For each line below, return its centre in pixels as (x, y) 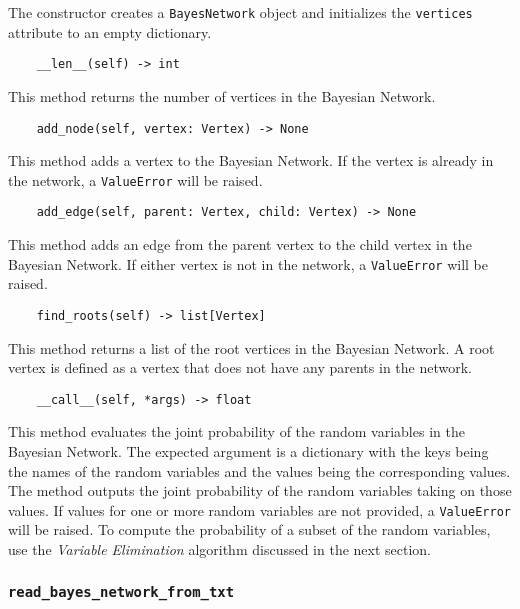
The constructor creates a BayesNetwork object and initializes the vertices (240, 12)
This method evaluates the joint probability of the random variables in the (236, 431)
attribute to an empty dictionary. (110, 31)
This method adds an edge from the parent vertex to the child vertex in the (240, 244)
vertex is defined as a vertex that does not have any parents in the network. (240, 367)
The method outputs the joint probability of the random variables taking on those (260, 490)
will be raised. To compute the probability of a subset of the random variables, (249, 529)
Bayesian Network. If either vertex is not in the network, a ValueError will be (248, 263)
